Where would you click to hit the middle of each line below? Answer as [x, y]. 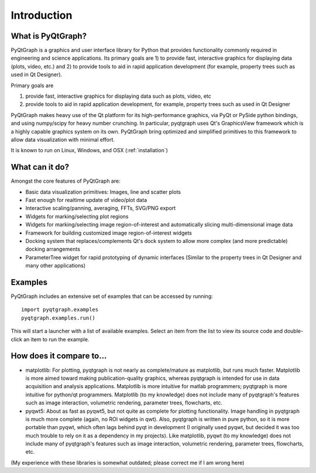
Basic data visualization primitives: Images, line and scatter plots [103, 192]
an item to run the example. [56, 339]
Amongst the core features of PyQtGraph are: [66, 181]
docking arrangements [53, 249]
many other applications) [56, 266]
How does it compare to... [59, 356]
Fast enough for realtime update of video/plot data [86, 200]
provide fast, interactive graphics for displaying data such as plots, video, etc [118, 96]
